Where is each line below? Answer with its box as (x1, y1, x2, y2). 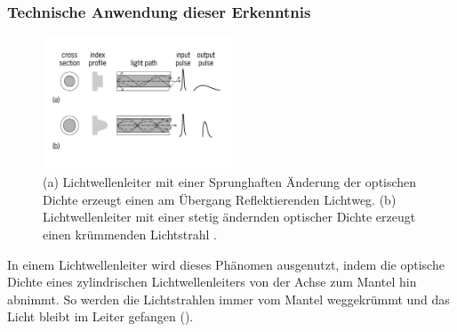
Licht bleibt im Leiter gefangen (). (7, 307, 194, 326)
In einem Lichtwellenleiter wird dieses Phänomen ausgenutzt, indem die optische (7, 255, 445, 273)
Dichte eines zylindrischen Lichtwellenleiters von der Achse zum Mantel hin (7, 272, 417, 291)
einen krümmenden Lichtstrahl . (43, 225, 217, 244)
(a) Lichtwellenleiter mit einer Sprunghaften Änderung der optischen (43, 173, 417, 191)
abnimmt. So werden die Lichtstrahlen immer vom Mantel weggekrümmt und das (7, 289, 450, 308)
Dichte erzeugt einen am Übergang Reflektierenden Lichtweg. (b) (43, 190, 397, 208)
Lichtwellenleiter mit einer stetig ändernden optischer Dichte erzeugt (43, 207, 416, 226)
